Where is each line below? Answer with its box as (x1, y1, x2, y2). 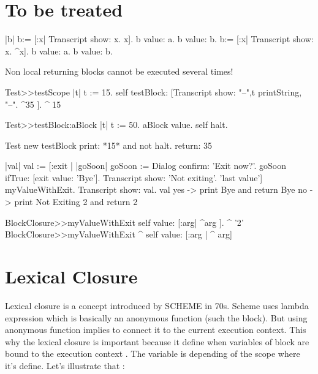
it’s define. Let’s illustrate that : (5, 359, 125, 372)
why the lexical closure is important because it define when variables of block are (5, 335, 309, 348)
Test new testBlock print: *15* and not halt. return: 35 (5, 138, 213, 151)
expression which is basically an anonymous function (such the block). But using (5, 311, 308, 324)
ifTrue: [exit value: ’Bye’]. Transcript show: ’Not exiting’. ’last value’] (5, 171, 263, 184)
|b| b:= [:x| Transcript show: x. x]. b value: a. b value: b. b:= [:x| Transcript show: (5, 32, 314, 45)
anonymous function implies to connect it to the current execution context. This (5, 323, 306, 336)
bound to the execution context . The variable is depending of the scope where (5, 347, 300, 360)
